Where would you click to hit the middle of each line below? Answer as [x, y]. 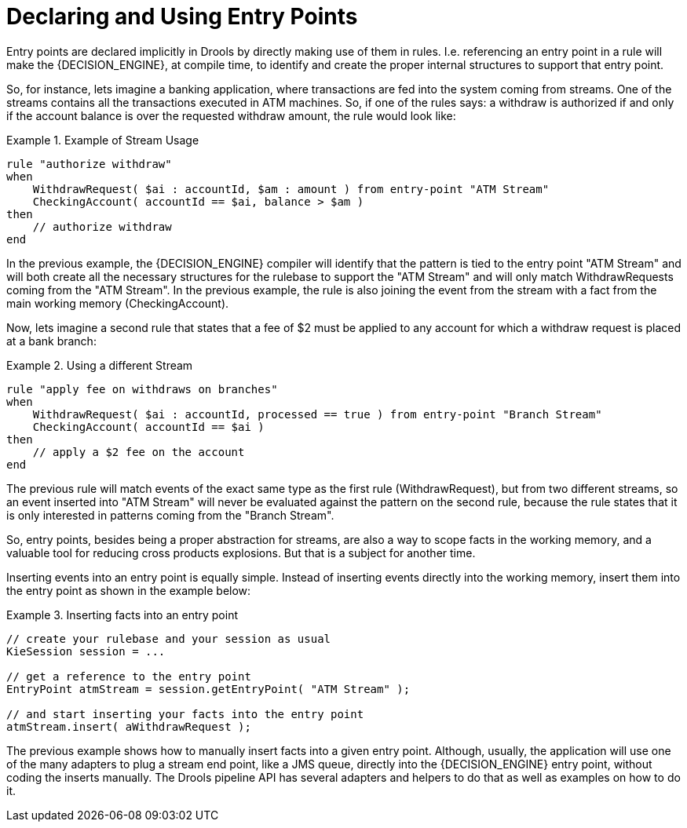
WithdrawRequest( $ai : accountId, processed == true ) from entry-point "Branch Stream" [317, 414]
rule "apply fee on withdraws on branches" [142, 389]
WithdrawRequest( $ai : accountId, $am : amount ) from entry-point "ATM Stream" [291, 189]
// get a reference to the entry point [129, 676]
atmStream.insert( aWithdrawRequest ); [129, 726]
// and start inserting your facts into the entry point [185, 714]
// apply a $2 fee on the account [139, 452]
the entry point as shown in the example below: [129, 590]
